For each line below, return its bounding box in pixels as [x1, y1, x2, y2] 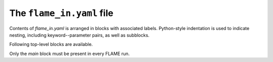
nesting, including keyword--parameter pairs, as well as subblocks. [9, 32, 150, 38]
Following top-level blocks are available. [9, 41, 93, 47]
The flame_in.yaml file [9, 7, 114, 18]
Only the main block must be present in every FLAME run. [9, 50, 130, 56]
